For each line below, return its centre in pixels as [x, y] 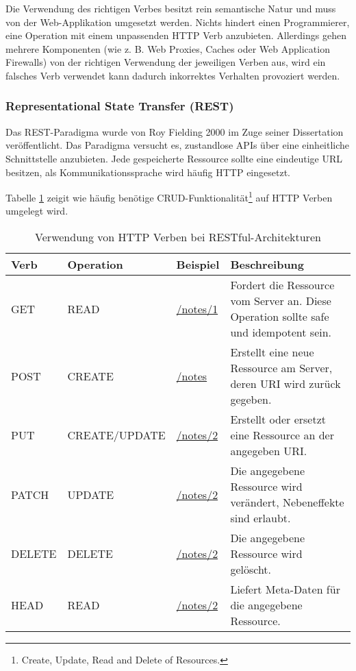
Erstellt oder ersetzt [278, 419]
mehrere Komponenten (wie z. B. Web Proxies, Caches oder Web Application [168, 48]
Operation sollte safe [280, 316]
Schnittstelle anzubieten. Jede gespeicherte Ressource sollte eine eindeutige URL [174, 158]
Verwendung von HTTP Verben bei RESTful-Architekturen [178, 237]
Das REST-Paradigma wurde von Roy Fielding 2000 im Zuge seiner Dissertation [175, 131]
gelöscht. [251, 569]
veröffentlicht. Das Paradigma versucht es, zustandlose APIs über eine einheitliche [178, 145]
